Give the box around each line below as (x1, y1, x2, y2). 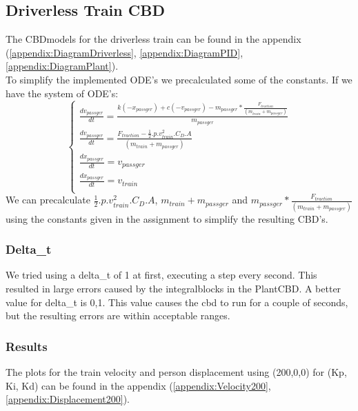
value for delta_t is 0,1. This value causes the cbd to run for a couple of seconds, (6, 294, 348, 309)
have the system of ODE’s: (6, 86, 119, 100)
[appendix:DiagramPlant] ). (6, 59, 119, 73)
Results (6, 337, 48, 354)
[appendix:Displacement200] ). (6, 392, 130, 406)
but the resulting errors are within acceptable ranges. (6, 308, 230, 323)
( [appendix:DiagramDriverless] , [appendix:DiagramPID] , (6, 45, 243, 59)
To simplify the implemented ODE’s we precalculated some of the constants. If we (6, 72, 352, 86)
